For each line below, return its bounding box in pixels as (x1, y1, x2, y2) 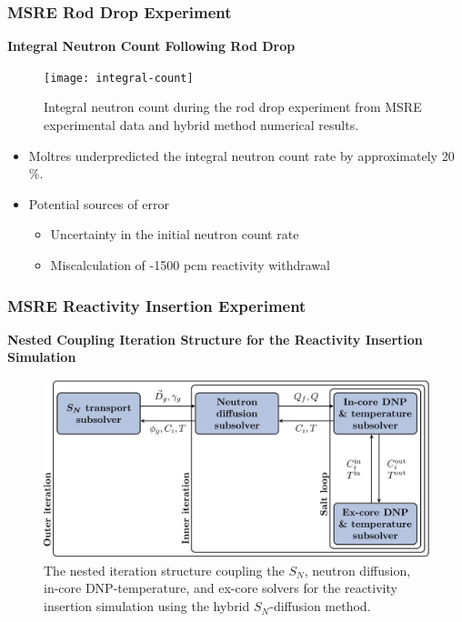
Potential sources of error (28, 194, 169, 213)
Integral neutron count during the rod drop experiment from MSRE (44, 97, 422, 116)
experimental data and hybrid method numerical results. (44, 115, 359, 135)
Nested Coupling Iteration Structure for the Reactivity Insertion (7, 329, 423, 348)
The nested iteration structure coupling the (44, 560, 285, 579)
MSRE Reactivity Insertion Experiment (7, 294, 306, 316)
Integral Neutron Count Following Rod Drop (7, 36, 296, 55)
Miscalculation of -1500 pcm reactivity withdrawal (50, 256, 330, 275)
